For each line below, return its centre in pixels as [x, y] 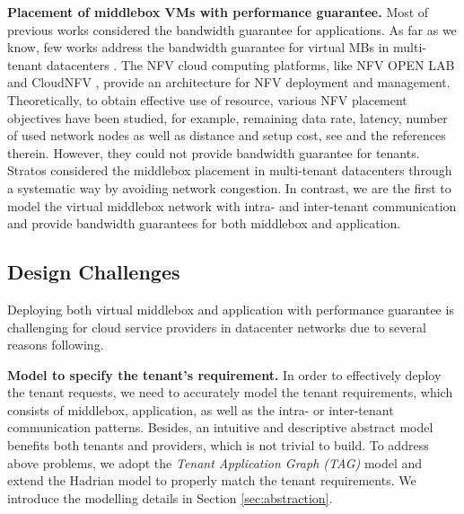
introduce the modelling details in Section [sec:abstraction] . [170, 497]
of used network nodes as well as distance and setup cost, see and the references [227, 135]
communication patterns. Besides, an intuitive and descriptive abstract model [220, 427]
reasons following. [56, 345]
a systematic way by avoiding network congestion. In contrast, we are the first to [229, 187]
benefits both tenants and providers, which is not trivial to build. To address [218, 445]
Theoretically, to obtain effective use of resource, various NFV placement [207, 99]
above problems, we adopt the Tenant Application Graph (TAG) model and [215, 462]
